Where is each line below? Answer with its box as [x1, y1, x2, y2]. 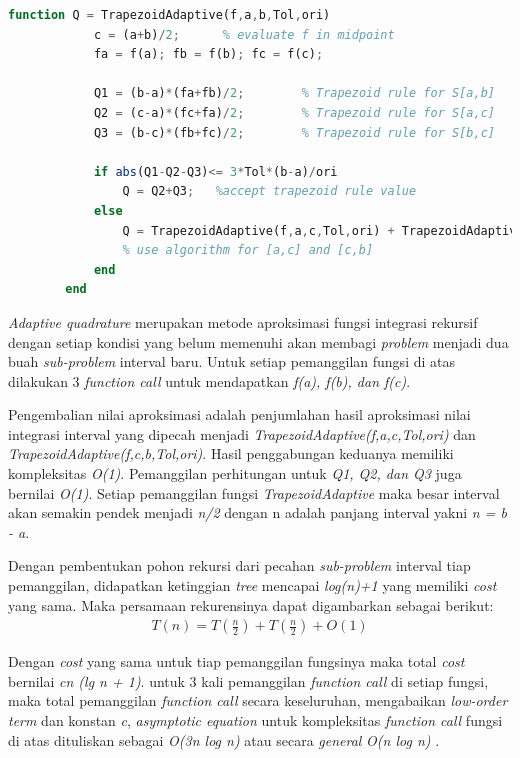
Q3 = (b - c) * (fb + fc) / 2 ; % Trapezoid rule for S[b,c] [93, 125, 495, 140]
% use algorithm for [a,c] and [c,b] [122, 243, 374, 258]
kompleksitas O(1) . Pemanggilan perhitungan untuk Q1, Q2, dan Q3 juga [8, 463, 462, 484]
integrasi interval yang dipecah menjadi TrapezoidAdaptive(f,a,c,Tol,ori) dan [8, 423, 476, 444]
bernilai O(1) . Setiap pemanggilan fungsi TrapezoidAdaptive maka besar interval [8, 482, 500, 503]
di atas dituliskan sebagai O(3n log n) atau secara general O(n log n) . [8, 729, 440, 750]
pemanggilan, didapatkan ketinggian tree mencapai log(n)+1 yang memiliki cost [8, 575, 497, 596]
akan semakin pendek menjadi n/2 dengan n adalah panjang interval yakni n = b [8, 502, 507, 523]
